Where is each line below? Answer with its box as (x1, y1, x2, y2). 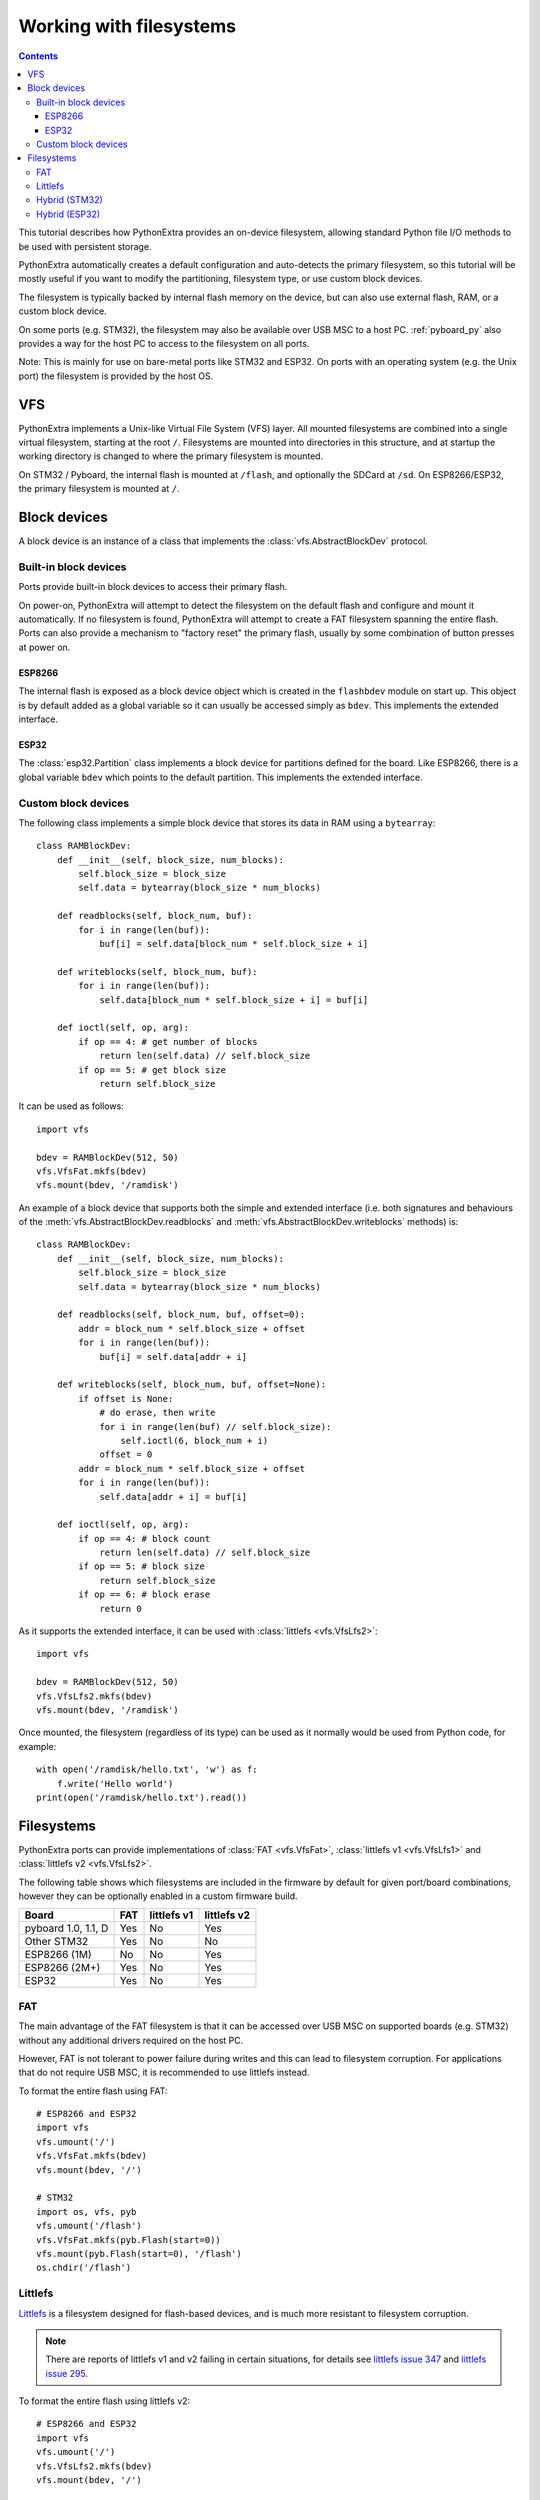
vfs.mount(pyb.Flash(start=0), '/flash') (36, 2248, 242, 2259)
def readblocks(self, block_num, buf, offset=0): (56, 1309, 305, 1320)
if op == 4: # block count (78, 1533, 211, 1544)
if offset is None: (78, 1393, 174, 1404)
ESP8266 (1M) (24, 1948, 92, 1962)
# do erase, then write (99, 1407, 216, 1419)
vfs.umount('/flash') (36, 2220, 142, 2232)
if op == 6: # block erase (78, 1589, 211, 1600)
